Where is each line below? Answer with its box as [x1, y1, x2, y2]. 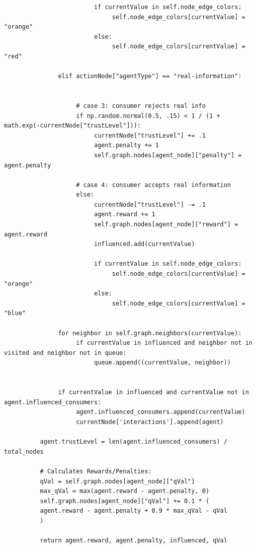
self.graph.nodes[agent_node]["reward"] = [94, 221, 238, 228]
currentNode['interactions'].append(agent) [76, 418, 224, 425]
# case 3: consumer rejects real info [76, 102, 206, 109]
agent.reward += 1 [94, 211, 155, 218]
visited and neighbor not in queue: [4, 349, 127, 356]
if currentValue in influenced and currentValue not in [58, 389, 249, 396]
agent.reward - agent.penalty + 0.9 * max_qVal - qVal [40, 507, 227, 515]
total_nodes [4, 448, 44, 455]
